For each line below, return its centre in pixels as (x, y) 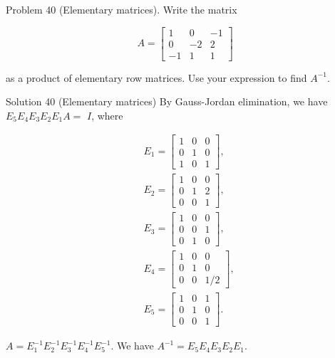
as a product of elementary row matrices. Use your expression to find (156, 77)
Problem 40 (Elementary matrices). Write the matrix (122, 9)
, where (107, 115)
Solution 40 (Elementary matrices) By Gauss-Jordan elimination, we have (167, 101)
